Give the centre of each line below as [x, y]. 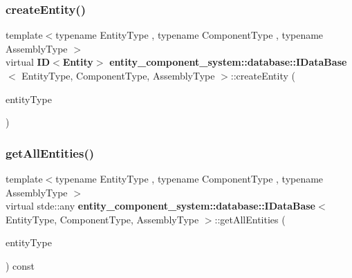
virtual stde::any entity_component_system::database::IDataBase [160, 206]
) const [20, 265]
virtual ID [28, 62]
